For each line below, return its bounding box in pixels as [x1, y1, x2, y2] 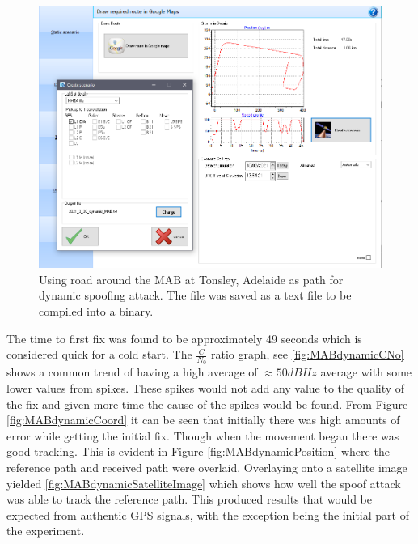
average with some [320, 363, 412, 380]
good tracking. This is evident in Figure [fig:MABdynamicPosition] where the [6, 443, 390, 460]
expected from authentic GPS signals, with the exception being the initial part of [6, 506, 409, 523]
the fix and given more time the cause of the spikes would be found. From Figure [6, 395, 408, 412]
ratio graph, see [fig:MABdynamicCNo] [210, 346, 404, 363]
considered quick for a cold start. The [6, 346, 192, 363]
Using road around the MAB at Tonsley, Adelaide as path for [39, 270, 344, 287]
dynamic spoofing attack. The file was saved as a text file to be [39, 287, 352, 304]
